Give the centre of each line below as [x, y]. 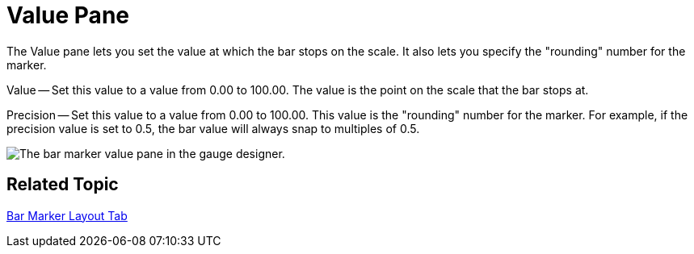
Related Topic [63, 185]
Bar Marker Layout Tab [67, 215]
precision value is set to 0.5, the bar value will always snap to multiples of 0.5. [213, 128]
